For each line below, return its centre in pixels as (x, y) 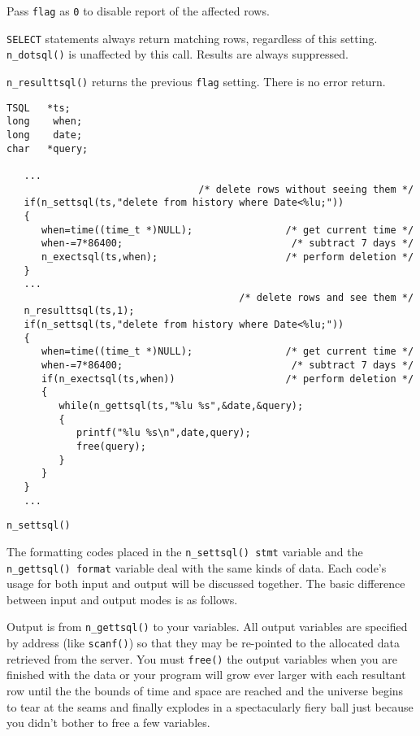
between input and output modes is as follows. (122, 599)
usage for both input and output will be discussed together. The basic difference (206, 584)
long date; (45, 135)
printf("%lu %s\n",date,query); (163, 433)
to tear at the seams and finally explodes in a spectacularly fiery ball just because (210, 706)
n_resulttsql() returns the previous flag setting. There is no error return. (196, 81)
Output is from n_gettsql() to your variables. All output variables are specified (207, 627)
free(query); (111, 447)
